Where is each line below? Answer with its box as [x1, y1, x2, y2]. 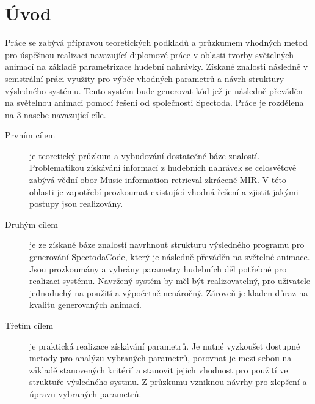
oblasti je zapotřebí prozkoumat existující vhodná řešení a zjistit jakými [29, 185, 299, 198]
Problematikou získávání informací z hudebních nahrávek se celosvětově [29, 161, 297, 174]
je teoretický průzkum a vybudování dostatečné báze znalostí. [29, 149, 260, 162]
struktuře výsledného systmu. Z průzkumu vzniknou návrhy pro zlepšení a [29, 375, 307, 388]
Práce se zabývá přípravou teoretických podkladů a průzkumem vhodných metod [5, 36, 308, 49]
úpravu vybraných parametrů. [29, 387, 142, 400]
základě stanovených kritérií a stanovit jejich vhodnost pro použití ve [29, 363, 288, 376]
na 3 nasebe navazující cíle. [5, 108, 106, 121]
